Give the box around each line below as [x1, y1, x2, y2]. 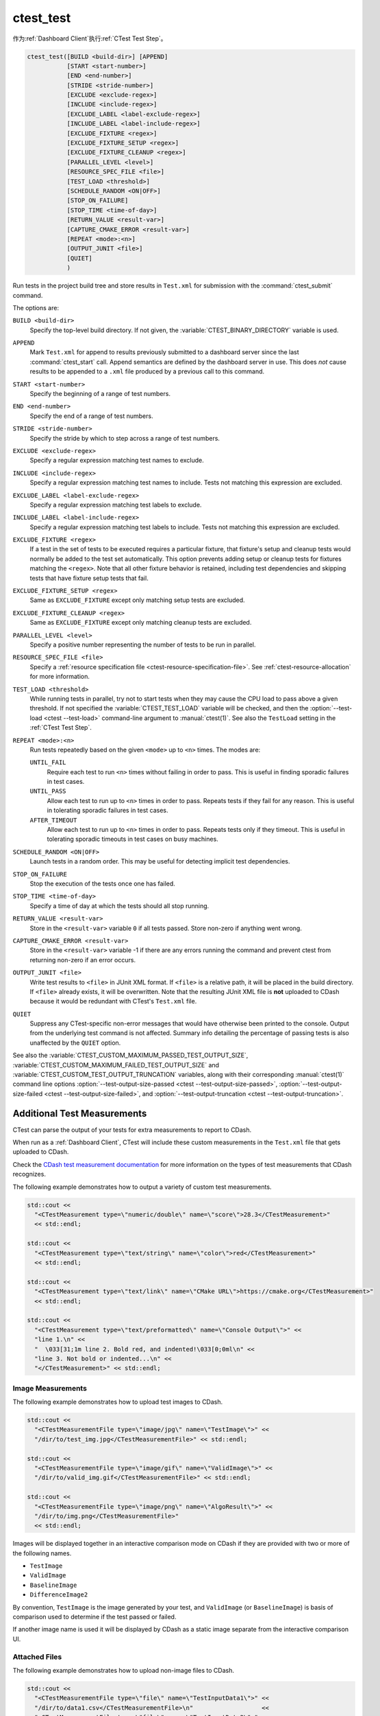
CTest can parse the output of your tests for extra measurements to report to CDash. [12, 1126, 252, 1134]
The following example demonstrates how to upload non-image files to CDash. [12, 1666, 234, 1674]
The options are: [12, 303, 60, 312]
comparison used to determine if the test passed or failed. [12, 1613, 177, 1621]
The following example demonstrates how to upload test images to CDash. [12, 1398, 223, 1406]
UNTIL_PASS [29, 787, 66, 796]
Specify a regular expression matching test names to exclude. [29, 456, 205, 465]
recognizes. [12, 1170, 46, 1179]
